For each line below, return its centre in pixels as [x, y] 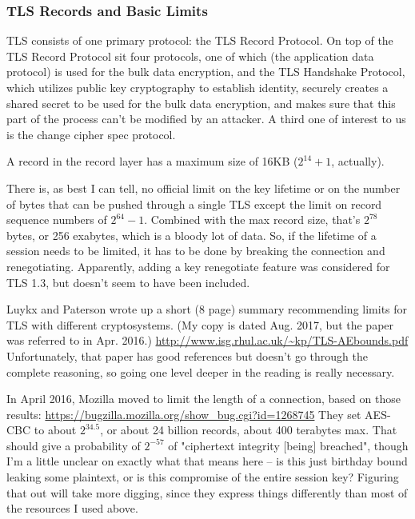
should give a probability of [74, 445]
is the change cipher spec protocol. [91, 134]
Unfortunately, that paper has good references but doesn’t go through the [187, 355]
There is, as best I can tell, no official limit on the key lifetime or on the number [204, 188]
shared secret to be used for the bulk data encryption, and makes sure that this [201, 103]
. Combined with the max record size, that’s [252, 220]
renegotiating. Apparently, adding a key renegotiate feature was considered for [198, 266]
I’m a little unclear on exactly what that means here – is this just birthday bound [207, 461]
